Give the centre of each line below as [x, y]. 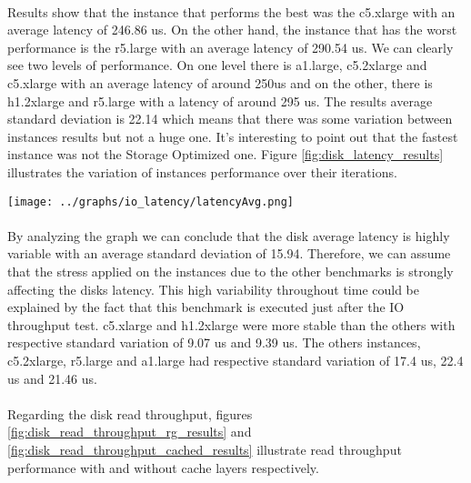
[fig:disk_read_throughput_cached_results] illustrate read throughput [205, 449]
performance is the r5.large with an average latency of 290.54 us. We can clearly [230, 47]
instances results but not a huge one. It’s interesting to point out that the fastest [233, 136]
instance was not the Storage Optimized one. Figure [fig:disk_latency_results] [225, 154]
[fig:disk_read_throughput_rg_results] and [130, 432]
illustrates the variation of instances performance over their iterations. [202, 171]
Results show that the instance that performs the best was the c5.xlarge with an [231, 11]
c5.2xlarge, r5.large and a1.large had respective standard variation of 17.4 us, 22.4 [235, 360]
